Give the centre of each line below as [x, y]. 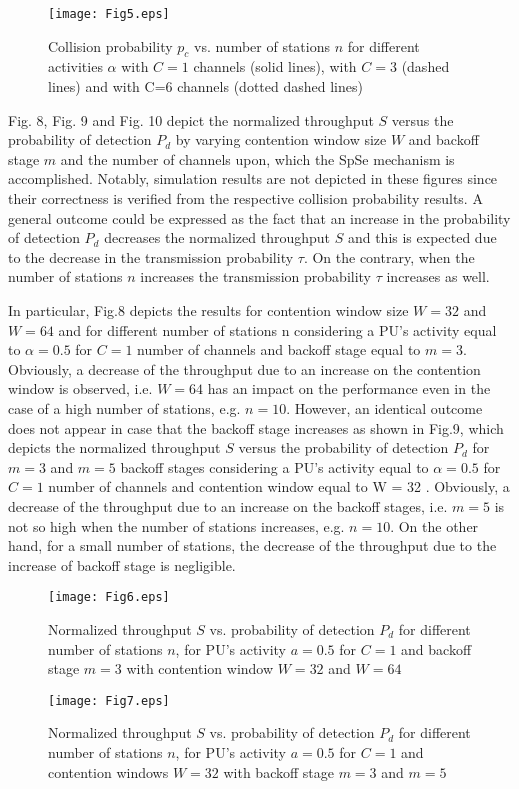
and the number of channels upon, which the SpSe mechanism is [257, 158]
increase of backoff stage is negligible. [122, 564]
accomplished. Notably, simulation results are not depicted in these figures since [253, 178]
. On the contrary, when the [389, 256]
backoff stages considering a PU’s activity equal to [274, 466]
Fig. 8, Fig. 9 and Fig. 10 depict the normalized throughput [191, 119]
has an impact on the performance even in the [349, 388]
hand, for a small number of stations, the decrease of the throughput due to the [252, 545]
